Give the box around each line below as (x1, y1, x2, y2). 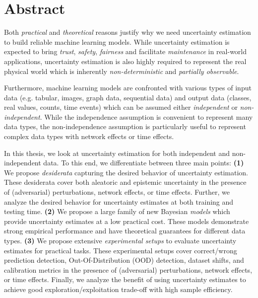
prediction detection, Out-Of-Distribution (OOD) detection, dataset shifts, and (4, 255, 244, 265)
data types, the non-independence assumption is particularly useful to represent (4, 121, 246, 132)
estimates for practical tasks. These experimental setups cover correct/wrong (4, 245, 237, 255)
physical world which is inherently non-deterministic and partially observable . (4, 66, 239, 76)
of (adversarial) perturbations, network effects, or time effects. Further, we (4, 187, 230, 197)
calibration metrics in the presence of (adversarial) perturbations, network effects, (4, 264, 253, 275)
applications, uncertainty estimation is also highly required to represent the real (4, 56, 247, 66)
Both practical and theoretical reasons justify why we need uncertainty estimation (4, 27, 251, 37)
